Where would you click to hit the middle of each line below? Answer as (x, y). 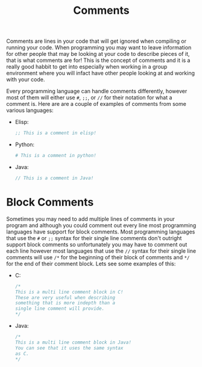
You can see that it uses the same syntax (69, 348)
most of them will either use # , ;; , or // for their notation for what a (89, 97)
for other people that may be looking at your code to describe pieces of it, (98, 54)
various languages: (30, 110)
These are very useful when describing (65, 298)
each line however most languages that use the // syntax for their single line (101, 251)
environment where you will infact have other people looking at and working (100, 73)
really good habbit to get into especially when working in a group (87, 67)
